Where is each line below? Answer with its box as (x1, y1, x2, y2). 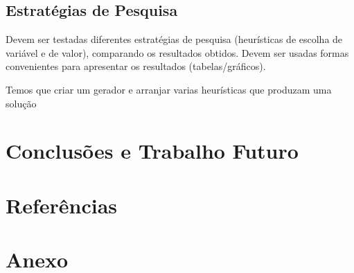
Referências (6, 191, 118, 219)
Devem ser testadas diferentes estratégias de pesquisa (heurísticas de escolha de (6, 32, 343, 46)
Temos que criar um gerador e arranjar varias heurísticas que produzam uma (6, 82, 332, 96)
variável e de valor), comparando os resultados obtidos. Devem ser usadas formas (6, 45, 349, 60)
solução (6, 96, 37, 110)
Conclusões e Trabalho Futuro (6, 136, 299, 165)
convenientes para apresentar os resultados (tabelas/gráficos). (6, 59, 266, 73)
